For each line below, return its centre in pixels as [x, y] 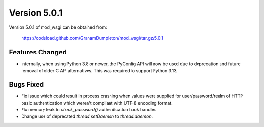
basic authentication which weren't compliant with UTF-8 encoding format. [97, 103]
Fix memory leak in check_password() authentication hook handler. [89, 109]
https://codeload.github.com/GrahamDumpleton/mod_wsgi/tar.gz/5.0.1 [92, 38]
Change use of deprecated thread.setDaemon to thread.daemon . [87, 116]
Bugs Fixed [26, 84]
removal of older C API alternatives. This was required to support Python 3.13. [99, 71]
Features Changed [38, 52]
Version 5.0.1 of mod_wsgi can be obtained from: [58, 27]
